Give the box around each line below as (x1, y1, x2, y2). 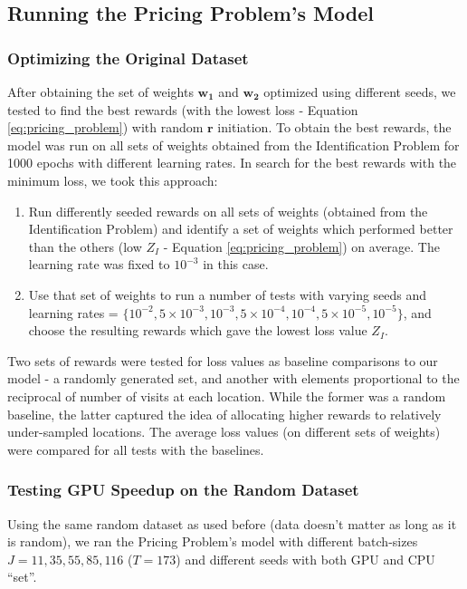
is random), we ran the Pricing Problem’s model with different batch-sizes (7, 532, 418, 551)
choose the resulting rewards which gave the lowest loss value (28, 321, 367, 340)
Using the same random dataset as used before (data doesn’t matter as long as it (7, 514, 457, 533)
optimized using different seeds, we (263, 82, 456, 101)
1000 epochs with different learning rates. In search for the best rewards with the (7, 153, 457, 172)
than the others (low (28, 237, 142, 256)
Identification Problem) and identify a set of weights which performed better (28, 219, 453, 238)
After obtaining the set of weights (7, 82, 194, 101)
